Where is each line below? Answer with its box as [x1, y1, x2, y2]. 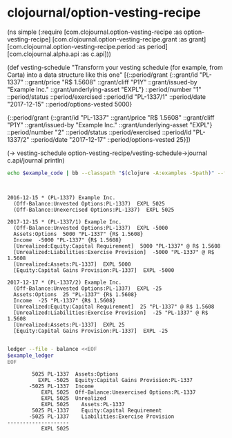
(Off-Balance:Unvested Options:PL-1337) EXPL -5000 [13, 224, 168, 231]
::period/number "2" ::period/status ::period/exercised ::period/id [7, 128, 192, 136]
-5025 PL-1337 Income [28, 383, 95, 390]
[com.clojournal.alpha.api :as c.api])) [7, 50, 112, 58]
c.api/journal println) [7, 156, 65, 164]
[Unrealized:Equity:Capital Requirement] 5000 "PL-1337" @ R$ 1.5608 [13, 242, 221, 250]
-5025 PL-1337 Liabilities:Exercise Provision [28, 413, 175, 420]
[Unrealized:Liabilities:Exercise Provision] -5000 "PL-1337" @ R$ [13, 248, 215, 255]
